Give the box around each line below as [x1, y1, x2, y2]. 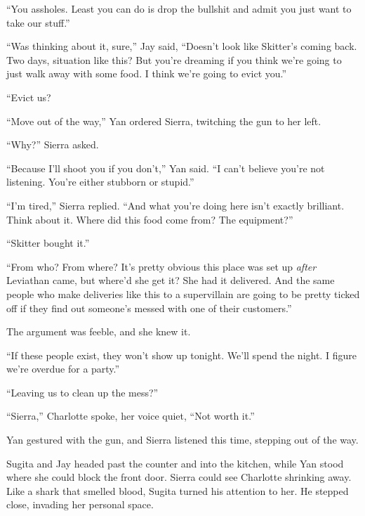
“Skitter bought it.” [6, 236, 90, 250]
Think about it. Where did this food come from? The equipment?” [6, 212, 293, 226]
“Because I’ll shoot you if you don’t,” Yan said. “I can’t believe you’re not [6, 160, 325, 175]
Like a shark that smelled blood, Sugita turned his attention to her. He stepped [6, 483, 349, 498]
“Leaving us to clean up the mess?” [6, 385, 159, 399]
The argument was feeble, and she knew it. [6, 324, 191, 339]
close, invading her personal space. [6, 497, 154, 512]
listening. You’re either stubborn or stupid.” [6, 174, 194, 189]
